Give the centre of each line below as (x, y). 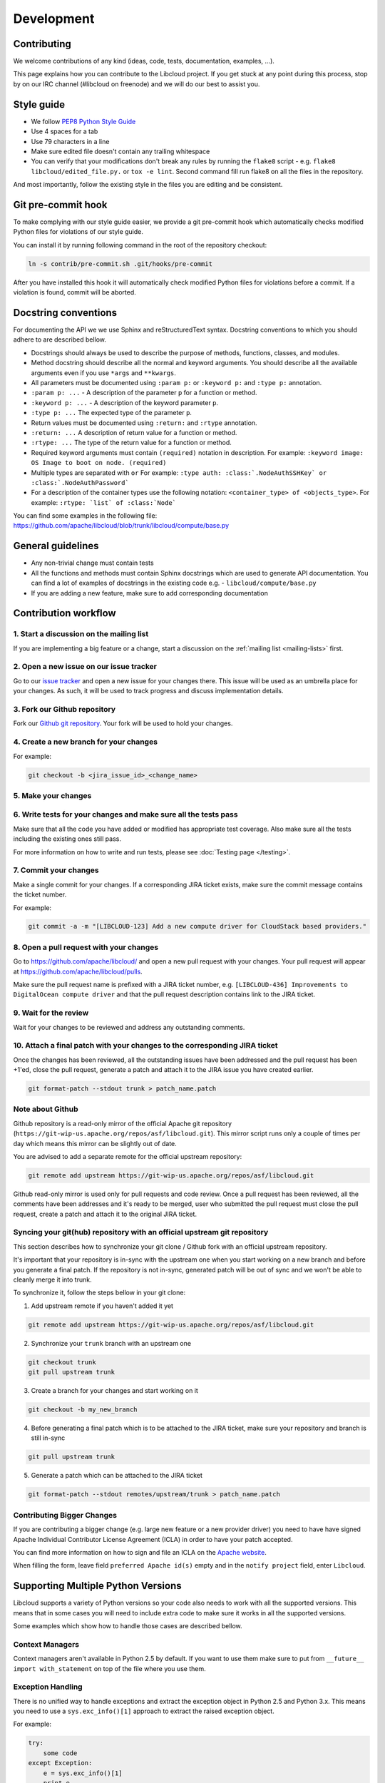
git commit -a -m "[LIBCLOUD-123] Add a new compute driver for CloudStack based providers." (197, 926)
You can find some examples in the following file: (85, 516)
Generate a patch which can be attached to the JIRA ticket (117, 1476)
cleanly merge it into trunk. (52, 1279)
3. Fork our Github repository (65, 709)
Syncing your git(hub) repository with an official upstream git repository (141, 1232)
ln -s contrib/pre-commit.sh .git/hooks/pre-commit (120, 264)
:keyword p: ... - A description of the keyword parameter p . (125, 402)
